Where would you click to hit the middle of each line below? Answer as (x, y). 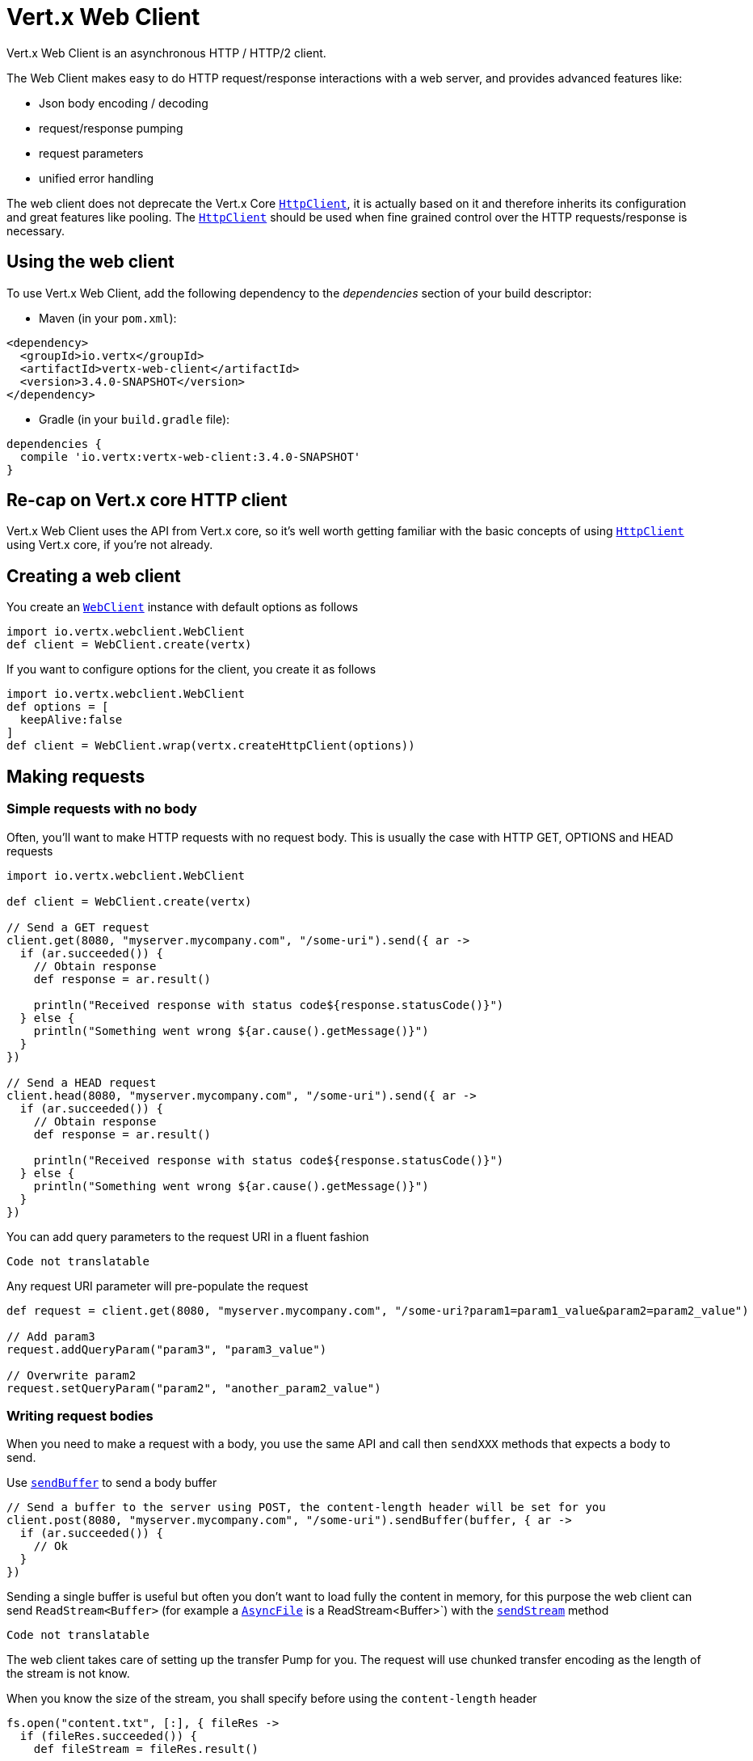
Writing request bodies (80, 1415)
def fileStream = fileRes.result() (146, 1749)
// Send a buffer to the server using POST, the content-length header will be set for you (306, 1508)
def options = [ (58, 707)
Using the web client (90, 262)
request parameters (91, 153)
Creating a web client (94, 576)
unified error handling (97, 178)
